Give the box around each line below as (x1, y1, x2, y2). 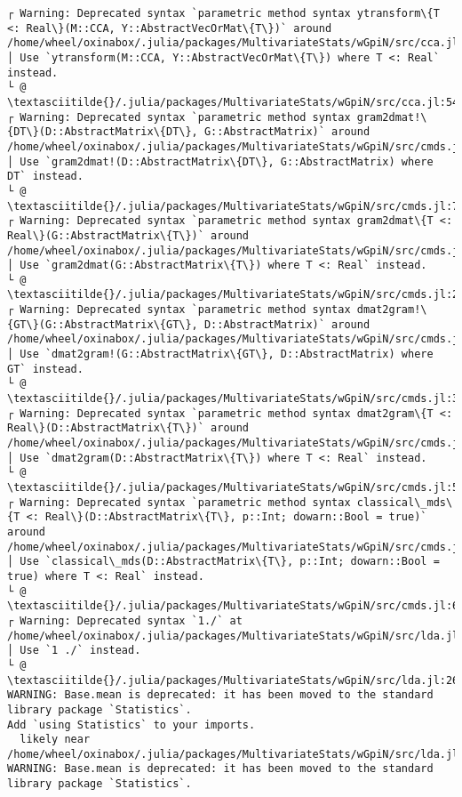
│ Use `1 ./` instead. (7, 644, 141, 657)
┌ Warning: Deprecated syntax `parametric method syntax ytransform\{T (7, 7, 440, 20)
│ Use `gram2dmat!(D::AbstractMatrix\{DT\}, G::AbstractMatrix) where (7, 155, 434, 168)
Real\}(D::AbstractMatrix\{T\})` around (7, 422, 250, 435)
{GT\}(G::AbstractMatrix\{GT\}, (7, 318, 198, 331)
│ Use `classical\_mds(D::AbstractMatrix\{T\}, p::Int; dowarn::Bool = (7, 555, 440, 568)
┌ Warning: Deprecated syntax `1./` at (7, 614, 243, 627)
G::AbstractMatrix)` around (203, 125, 370, 139)
